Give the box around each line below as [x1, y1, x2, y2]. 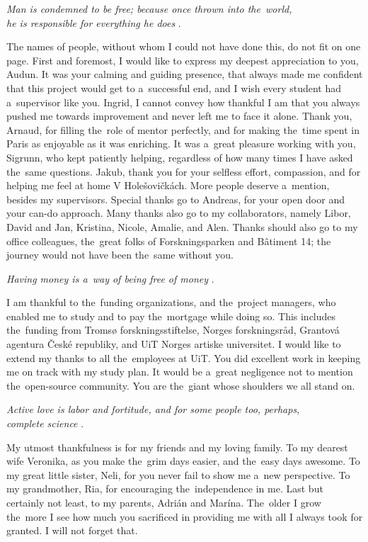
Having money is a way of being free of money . [6, 271, 214, 286]
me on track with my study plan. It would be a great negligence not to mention [6, 364, 353, 379]
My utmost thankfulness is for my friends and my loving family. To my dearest [6, 439, 348, 454]
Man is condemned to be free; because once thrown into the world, [6, 1, 292, 16]
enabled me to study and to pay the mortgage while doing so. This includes [6, 308, 336, 323]
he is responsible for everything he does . [6, 15, 181, 30]
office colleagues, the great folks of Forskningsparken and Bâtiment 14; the [6, 233, 331, 248]
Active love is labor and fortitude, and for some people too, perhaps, [6, 402, 300, 417]
